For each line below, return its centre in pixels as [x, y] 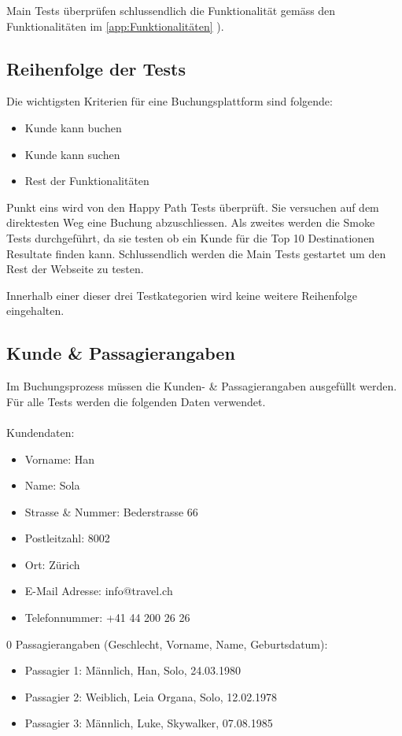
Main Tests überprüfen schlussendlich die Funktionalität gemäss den [171, 10]
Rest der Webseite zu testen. [75, 269]
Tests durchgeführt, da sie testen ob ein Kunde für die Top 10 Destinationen [191, 237]
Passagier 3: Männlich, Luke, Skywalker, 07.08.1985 [149, 723]
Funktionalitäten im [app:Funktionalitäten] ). [115, 26]
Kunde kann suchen [72, 154]
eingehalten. [35, 311]
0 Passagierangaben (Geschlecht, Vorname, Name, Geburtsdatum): [167, 644]
